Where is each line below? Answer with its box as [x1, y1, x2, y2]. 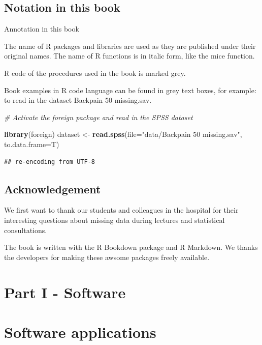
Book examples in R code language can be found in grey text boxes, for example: [4, 84, 256, 95]
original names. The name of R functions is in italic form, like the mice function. [4, 50, 255, 61]
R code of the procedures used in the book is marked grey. [4, 67, 186, 78]
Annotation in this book [4, 23, 79, 34]
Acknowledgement [4, 181, 101, 196]
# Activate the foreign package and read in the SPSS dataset [4, 111, 193, 122]
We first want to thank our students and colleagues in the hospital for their [4, 205, 239, 215]
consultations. [4, 224, 47, 235]
